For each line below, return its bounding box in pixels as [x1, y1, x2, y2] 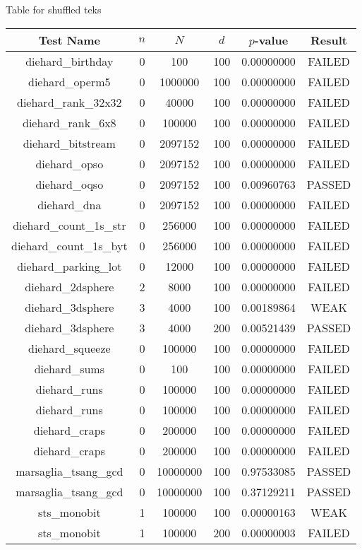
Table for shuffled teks [6, 2, 102, 16]
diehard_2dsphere [25, 278, 114, 295]
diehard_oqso [35, 175, 104, 192]
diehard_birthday [25, 52, 114, 69]
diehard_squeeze [28, 339, 111, 356]
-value [254, 31, 289, 48]
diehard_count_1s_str [13, 216, 126, 233]
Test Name [38, 31, 100, 48]
